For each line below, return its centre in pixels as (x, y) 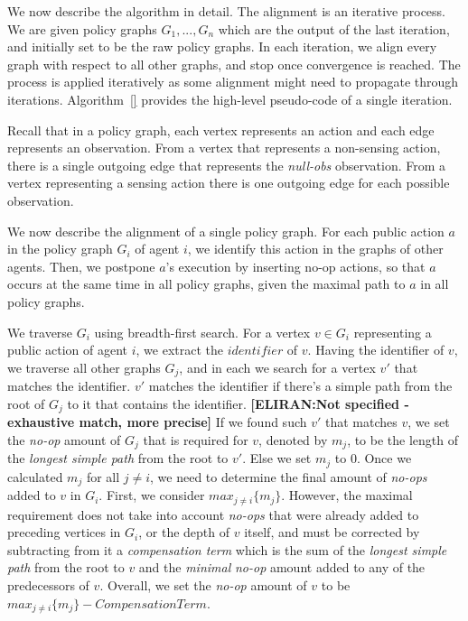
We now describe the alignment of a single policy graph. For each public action (226, 231)
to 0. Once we (373, 458)
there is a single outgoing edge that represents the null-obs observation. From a (227, 165)
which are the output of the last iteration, (334, 28)
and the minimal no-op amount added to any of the (282, 567)
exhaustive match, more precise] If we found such (157, 422)
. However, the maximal (347, 495)
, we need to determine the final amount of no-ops (289, 476)
